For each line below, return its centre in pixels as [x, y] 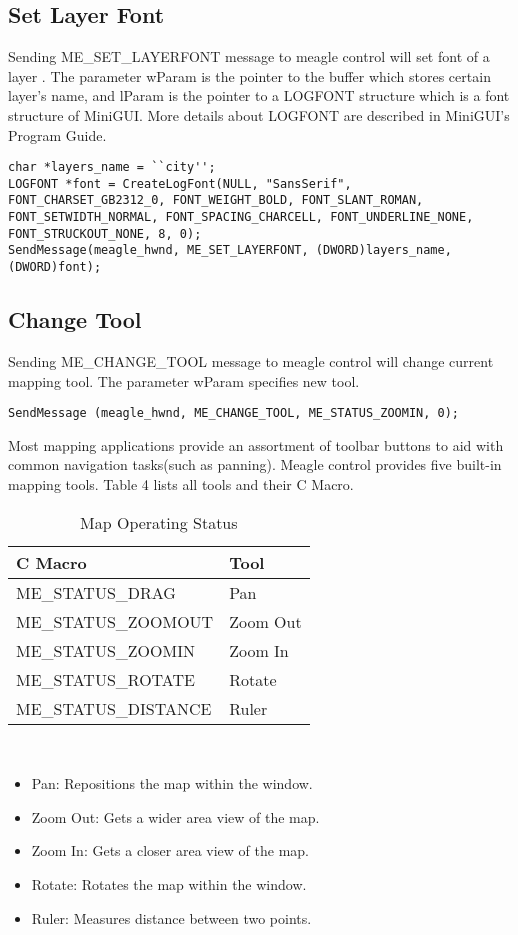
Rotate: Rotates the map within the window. [169, 883]
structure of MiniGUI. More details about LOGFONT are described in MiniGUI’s [259, 114]
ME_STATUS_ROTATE [105, 679]
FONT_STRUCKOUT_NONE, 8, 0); [105, 233]
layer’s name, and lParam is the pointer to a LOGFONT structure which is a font [259, 95]
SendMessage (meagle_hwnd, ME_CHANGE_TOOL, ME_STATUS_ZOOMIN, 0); [234, 413]
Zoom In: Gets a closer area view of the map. [170, 850]
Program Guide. [57, 134]
